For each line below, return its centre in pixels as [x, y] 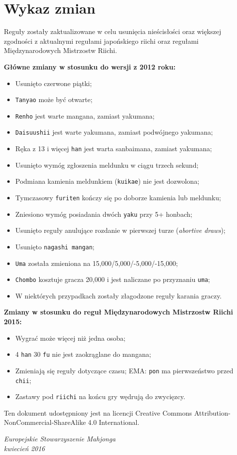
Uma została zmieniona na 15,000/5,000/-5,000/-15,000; [96, 263]
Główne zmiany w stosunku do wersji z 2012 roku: [90, 66]
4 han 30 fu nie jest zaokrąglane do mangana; [83, 354]
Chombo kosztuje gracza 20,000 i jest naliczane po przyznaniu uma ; [113, 279]
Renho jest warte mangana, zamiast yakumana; [85, 115]
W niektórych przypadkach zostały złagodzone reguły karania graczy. [118, 295]
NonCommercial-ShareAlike [45, 422]
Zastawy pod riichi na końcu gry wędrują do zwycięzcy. [100, 396]
